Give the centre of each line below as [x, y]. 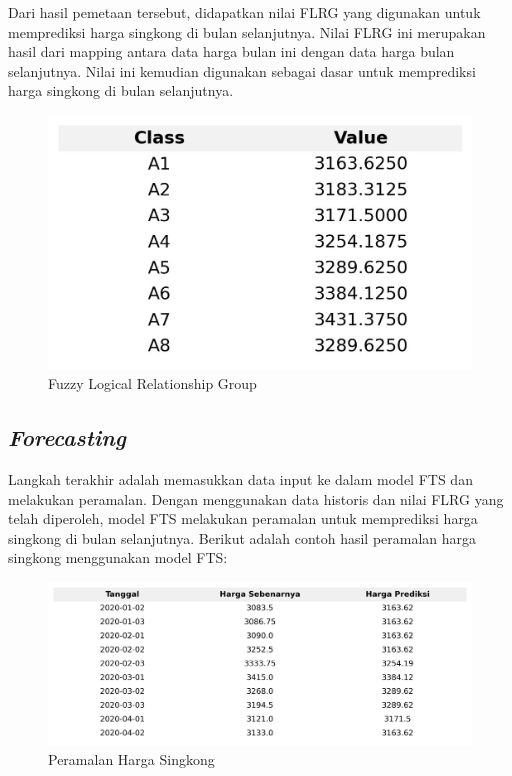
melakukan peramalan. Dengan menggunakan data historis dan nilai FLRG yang [256, 498]
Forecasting [67, 437]
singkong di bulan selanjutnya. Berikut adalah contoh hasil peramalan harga [242, 537]
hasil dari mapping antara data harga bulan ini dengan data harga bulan [231, 51]
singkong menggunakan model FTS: [118, 557]
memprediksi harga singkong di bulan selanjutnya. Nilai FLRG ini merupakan [247, 31]
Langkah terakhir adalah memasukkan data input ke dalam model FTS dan [240, 479]
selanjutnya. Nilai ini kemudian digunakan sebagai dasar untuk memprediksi [242, 70]
